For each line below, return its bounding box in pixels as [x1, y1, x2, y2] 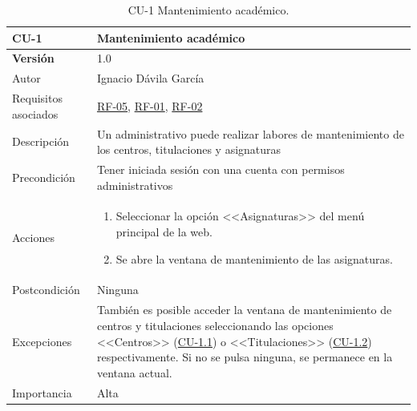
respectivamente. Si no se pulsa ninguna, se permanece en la [96, 349, 393, 365]
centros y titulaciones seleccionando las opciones [96, 316, 334, 333]
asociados [12, 105, 59, 122]
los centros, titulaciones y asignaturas [96, 141, 281, 158]
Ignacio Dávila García [96, 70, 204, 87]
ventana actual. [96, 364, 172, 381]
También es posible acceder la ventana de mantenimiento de [96, 301, 392, 318]
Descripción [12, 133, 70, 150]
